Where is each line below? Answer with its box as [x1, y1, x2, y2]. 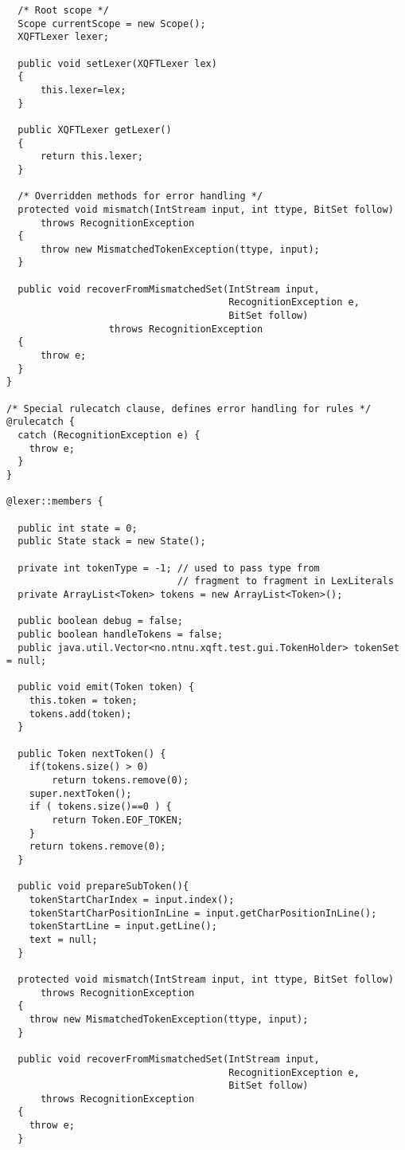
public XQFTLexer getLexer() [18, 124, 172, 135]
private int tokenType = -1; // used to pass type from [18, 562, 320, 574]
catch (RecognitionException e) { [18, 430, 201, 441]
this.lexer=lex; [40, 84, 127, 96]
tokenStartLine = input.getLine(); [29, 920, 217, 932]
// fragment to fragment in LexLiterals [177, 575, 394, 587]
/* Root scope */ [18, 5, 109, 16]
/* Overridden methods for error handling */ [18, 190, 263, 202]
